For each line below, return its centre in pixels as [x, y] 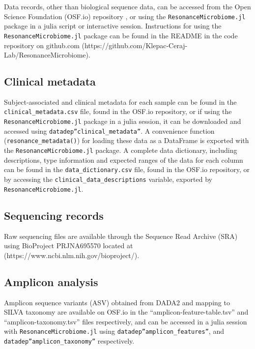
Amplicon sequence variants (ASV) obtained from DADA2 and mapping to [117, 302]
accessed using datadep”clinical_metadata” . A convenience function [109, 131]
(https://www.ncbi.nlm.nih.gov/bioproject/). [72, 255]
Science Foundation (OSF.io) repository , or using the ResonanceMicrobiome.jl [125, 16]
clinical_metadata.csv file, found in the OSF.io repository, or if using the [118, 111]
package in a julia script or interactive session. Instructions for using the [113, 26]
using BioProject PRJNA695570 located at [69, 246]
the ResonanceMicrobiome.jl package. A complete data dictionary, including [121, 150]
